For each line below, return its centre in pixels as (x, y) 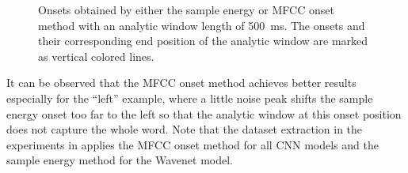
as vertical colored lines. (96, 56)
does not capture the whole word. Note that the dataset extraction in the (185, 129)
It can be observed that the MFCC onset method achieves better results (181, 83)
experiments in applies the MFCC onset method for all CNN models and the (193, 144)
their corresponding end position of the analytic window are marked (203, 41)
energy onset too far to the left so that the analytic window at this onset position (204, 113)
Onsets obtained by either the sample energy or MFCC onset (186, 9)
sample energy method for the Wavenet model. (120, 160)
